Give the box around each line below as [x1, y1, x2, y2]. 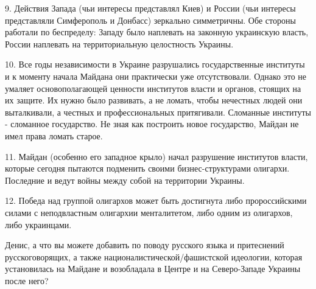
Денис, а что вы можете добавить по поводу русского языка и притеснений [5, 239, 284, 251]
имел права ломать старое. [5, 129, 103, 142]
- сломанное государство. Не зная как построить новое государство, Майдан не [5, 117, 299, 130]
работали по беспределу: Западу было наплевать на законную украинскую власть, [5, 26, 309, 38]
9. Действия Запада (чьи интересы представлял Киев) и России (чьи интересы [5, 2, 296, 14]
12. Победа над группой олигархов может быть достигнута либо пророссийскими [5, 194, 307, 207]
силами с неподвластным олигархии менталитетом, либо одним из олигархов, [5, 206, 293, 218]
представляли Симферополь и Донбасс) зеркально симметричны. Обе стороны [5, 13, 296, 26]
